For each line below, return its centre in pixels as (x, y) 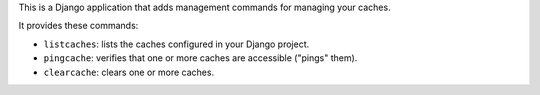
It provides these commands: (78, 26)
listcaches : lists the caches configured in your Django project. (176, 44)
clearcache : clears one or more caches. (129, 72)
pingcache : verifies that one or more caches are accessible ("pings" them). (200, 58)
